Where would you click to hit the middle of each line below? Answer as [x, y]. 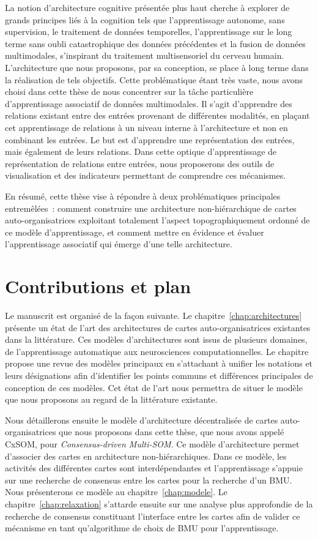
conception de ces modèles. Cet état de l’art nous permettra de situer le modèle [154, 387]
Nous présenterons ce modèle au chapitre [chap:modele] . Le [116, 492]
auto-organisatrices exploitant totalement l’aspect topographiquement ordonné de [157, 220]
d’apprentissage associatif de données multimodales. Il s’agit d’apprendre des [149, 103]
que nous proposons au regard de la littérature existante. [111, 399]
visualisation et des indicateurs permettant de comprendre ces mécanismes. [146, 175]
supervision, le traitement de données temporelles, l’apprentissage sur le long [149, 32]
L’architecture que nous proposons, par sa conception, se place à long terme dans [157, 67]
